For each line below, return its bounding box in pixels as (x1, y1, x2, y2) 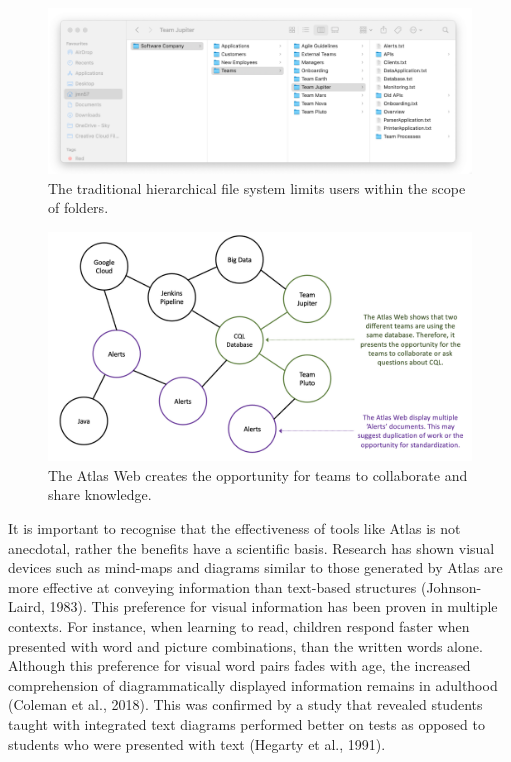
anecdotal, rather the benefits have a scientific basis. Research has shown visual (8, 537, 495, 558)
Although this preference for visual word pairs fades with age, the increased (8, 655, 471, 676)
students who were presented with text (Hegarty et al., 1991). (8, 733, 386, 754)
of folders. (48, 197, 109, 218)
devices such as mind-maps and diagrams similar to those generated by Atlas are (8, 557, 503, 578)
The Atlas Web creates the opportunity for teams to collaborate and (48, 464, 468, 485)
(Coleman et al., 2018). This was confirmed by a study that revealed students (8, 694, 483, 715)
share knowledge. (48, 484, 152, 505)
